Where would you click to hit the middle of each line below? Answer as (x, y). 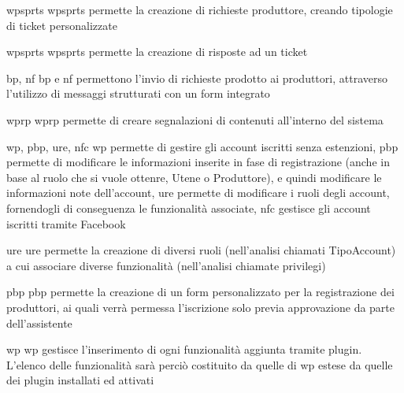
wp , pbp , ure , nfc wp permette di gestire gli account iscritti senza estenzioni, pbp (202, 146)
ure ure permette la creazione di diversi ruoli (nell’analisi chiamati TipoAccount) (201, 250)
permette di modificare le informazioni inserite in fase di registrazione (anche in (198, 162)
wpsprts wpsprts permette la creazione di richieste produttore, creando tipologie (200, 9)
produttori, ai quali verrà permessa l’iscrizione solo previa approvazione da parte (201, 307)
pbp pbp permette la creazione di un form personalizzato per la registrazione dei (200, 292)
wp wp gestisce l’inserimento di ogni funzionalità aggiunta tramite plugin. (184, 349)
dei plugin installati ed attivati (80, 380)
